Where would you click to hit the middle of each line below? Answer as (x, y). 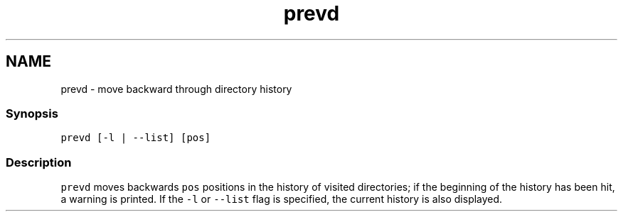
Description (39, 162)
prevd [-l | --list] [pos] (136, 138)
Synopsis (32, 113)
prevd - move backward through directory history (176, 89)
